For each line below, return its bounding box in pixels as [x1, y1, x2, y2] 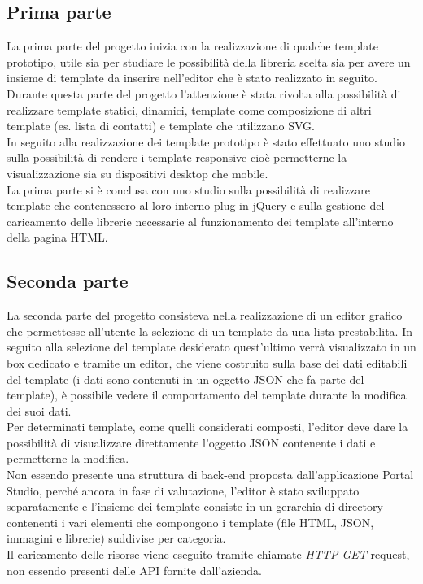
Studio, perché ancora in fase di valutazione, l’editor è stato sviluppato [7, 482, 360, 499]
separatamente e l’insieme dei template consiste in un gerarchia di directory [7, 498, 383, 515]
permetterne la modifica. [7, 450, 129, 467]
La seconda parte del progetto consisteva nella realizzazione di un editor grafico [7, 307, 403, 324]
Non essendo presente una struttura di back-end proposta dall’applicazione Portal [7, 466, 414, 483]
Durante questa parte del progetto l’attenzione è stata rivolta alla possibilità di [7, 85, 401, 102]
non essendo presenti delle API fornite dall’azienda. [7, 561, 262, 578]
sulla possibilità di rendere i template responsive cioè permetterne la [7, 149, 347, 166]
